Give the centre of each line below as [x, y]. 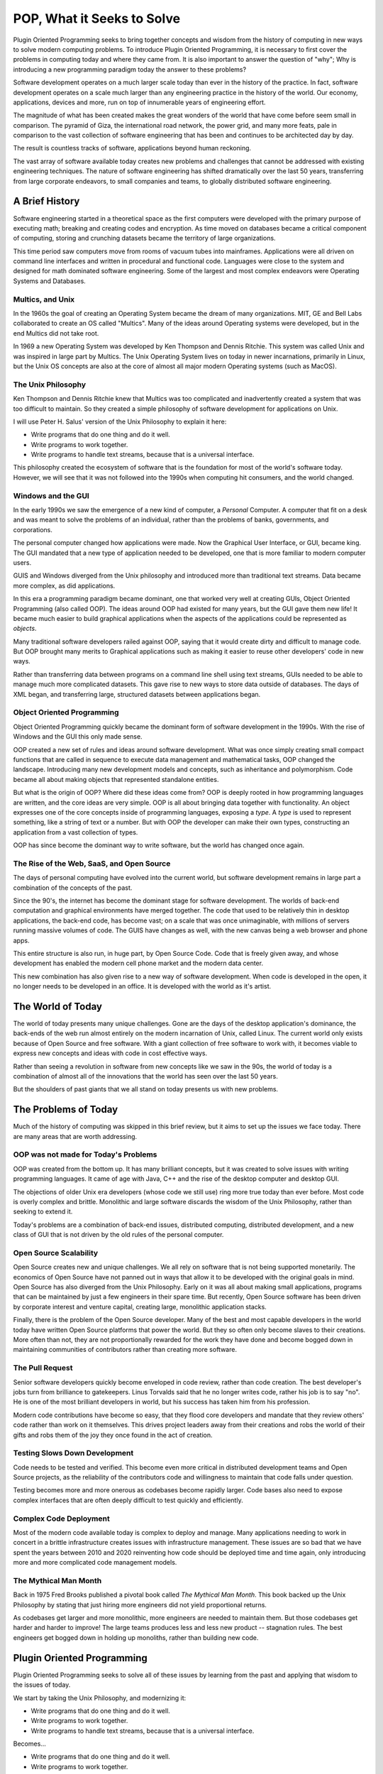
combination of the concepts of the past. [73, 888]
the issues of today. [42, 1685]
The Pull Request [43, 1368]
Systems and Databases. [50, 281]
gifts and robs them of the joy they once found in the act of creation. [113, 1435]
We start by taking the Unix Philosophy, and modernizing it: [100, 1698]
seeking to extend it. [43, 1212]
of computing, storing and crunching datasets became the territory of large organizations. [144, 238]
